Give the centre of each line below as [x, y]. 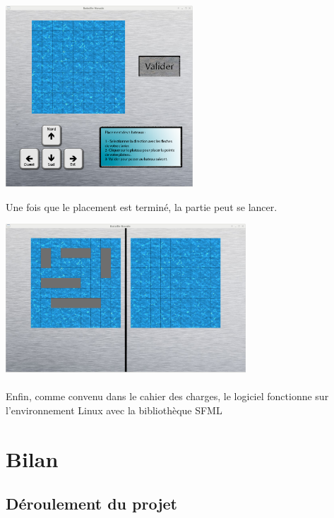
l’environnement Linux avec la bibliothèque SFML [114, 410]
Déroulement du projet [91, 504]
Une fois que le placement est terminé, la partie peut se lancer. [142, 206]
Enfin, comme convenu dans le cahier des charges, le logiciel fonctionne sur [167, 396]
